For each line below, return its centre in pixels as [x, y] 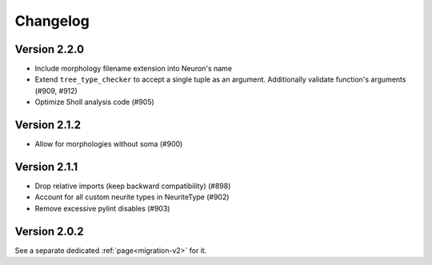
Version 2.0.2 [49, 231]
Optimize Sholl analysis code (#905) [95, 102]
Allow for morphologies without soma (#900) [109, 144]
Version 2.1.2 [48, 125]
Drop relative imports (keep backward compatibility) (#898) [133, 186]
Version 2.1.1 [46, 167]
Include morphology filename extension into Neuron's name [133, 69]
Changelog [52, 21]
